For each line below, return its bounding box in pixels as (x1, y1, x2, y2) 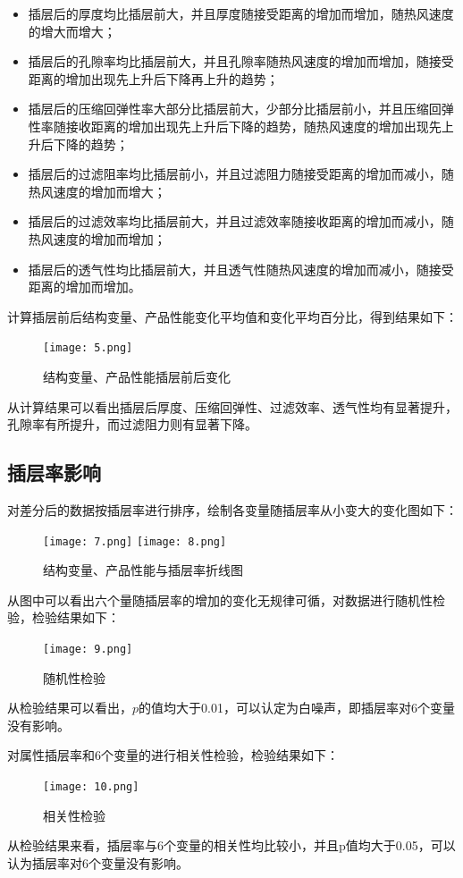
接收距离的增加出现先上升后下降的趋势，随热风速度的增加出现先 (65, 116, 442, 135)
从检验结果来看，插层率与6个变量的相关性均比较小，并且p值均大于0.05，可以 (7, 836, 456, 855)
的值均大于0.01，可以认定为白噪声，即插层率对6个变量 (139, 698, 455, 717)
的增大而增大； (28, 21, 116, 40)
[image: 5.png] (43, 342, 133, 355)
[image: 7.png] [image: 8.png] (43, 535, 227, 548)
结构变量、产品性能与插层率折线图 (43, 561, 243, 579)
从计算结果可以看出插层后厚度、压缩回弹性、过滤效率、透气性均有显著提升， (7, 397, 458, 416)
